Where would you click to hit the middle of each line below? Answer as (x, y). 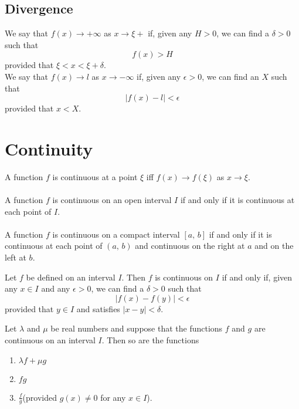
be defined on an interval (71, 277)
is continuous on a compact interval (116, 234)
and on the (274, 246)
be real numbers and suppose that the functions (137, 328)
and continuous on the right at (190, 246)
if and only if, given (257, 277)
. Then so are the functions (150, 340)
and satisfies (98, 308)
